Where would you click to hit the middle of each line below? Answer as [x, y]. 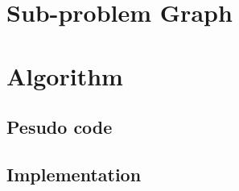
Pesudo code [60, 127]
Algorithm [65, 75]
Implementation [74, 174]
